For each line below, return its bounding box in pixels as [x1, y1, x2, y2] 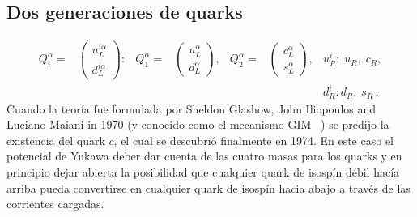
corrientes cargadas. [6, 195, 104, 212]
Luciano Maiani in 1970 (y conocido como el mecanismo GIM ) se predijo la [6, 116, 389, 133]
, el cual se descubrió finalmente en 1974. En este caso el [113, 131, 394, 148]
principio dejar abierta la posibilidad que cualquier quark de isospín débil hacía [6, 163, 400, 180]
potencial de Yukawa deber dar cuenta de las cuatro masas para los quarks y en [6, 147, 402, 164]
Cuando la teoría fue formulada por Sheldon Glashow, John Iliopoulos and [6, 100, 377, 117]
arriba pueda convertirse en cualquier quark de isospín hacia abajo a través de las [6, 179, 411, 196]
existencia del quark [6, 131, 105, 148]
